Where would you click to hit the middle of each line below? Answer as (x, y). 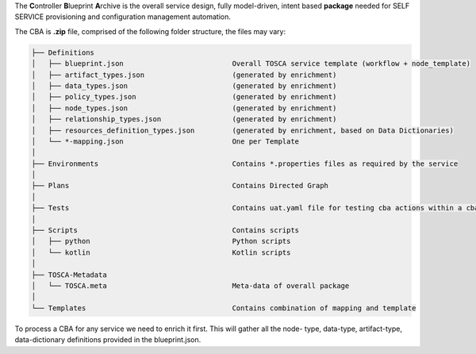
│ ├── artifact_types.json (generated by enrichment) (184, 75)
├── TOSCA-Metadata (69, 275)
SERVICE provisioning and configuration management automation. (123, 17)
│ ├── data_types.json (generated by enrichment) (184, 86)
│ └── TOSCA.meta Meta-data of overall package (190, 285)
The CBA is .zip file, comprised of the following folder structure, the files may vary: (150, 31)
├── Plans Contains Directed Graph (180, 186)
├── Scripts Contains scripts (165, 231)
